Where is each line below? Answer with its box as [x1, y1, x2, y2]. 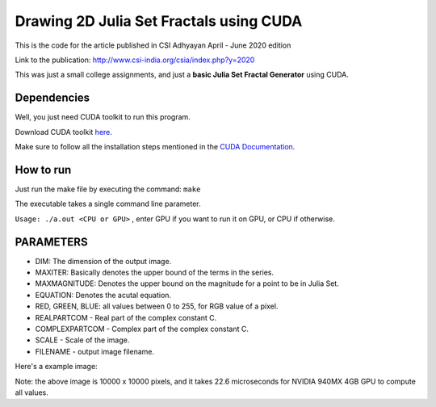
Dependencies [15, 91, 90, 105]
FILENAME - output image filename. [35, 346, 155, 356]
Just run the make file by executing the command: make [15, 184, 201, 194]
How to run [15, 162, 72, 177]
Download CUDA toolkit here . [15, 127, 113, 136]
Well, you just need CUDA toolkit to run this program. [15, 112, 191, 122]
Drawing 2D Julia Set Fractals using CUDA [15, 12, 303, 30]
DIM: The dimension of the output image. [35, 256, 172, 266]
